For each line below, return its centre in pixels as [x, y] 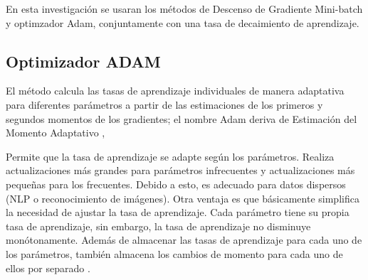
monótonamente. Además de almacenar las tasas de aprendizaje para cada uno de [184, 240]
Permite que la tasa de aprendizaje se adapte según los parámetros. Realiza [170, 156]
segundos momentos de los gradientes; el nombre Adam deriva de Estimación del [182, 118]
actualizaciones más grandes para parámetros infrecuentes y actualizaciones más [180, 170]
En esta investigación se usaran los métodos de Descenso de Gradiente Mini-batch [184, 9]
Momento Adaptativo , [56, 133]
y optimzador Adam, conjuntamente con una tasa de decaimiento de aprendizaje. [183, 22]
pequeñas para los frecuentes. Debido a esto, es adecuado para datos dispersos [176, 184]
